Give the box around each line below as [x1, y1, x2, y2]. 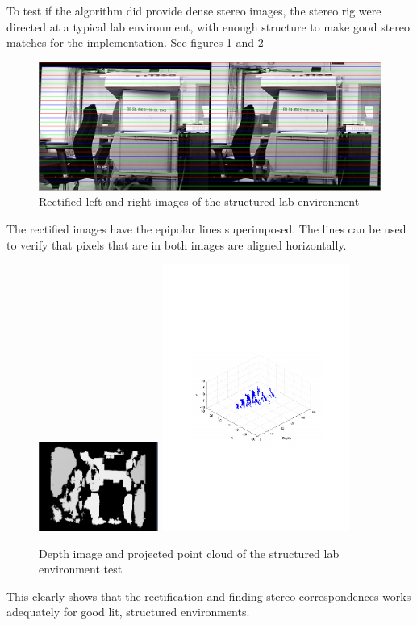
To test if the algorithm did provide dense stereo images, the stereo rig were [6, 2, 382, 19]
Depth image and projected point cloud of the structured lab [39, 544, 340, 561]
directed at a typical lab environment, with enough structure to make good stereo [6, 18, 411, 35]
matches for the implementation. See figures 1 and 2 [6, 34, 264, 51]
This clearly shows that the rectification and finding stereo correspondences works [6, 587, 411, 604]
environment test [39, 560, 123, 577]
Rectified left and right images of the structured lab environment [39, 193, 360, 210]
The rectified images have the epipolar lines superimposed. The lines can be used [6, 220, 407, 237]
